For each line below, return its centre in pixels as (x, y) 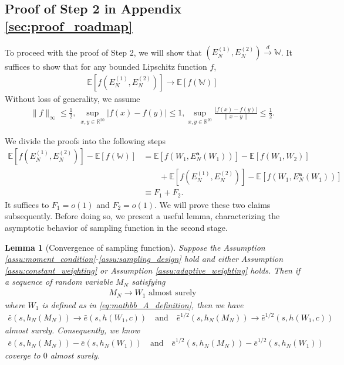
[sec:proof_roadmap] (69, 25)
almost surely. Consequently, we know (72, 330)
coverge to (23, 355)
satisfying (149, 282)
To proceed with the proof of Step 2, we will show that (103, 52)
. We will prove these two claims (213, 204)
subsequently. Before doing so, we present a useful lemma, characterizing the (142, 216)
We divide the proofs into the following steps (85, 140)
